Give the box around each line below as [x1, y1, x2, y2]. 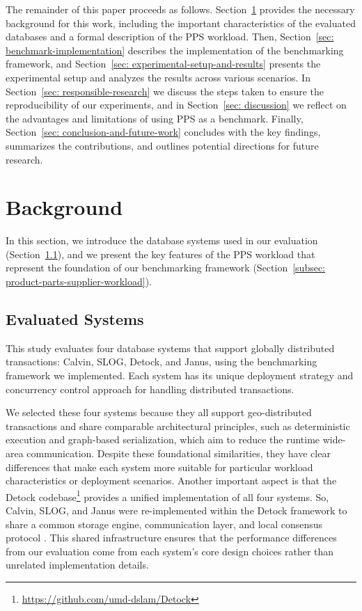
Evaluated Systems [6, 308, 144, 330]
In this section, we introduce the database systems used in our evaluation [6, 233, 318, 248]
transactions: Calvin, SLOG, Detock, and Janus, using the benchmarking [6, 354, 317, 369]
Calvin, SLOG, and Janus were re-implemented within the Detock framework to [6, 503, 347, 518]
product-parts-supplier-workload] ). [6, 274, 152, 289]
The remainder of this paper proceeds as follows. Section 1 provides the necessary [6, 2, 355, 16]
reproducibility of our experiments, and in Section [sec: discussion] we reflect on [6, 97, 347, 112]
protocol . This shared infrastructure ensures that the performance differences [6, 530, 337, 545]
